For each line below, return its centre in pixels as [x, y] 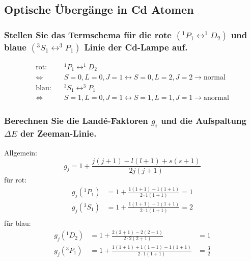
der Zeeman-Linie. [58, 133]
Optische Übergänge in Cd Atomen [99, 9]
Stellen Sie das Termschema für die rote [88, 34]
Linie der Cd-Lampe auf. [136, 47]
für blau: [18, 223]
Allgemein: [21, 152]
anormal [216, 98]
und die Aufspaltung [203, 121]
